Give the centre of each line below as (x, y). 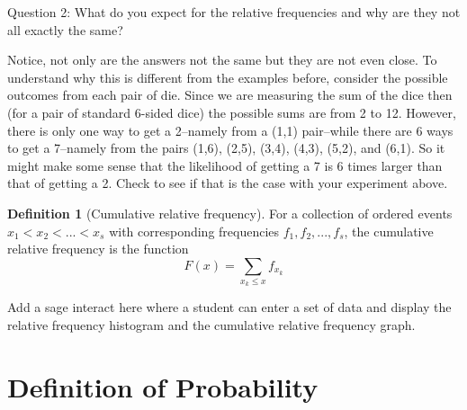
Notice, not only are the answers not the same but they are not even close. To (222, 60)
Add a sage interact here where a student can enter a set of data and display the (229, 307)
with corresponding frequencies (194, 231)
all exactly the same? (65, 29)
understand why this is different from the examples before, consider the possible (228, 77)
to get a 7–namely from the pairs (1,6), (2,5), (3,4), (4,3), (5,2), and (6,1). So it (226, 148)
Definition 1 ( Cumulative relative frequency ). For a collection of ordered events (230, 213)
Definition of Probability (163, 386)
